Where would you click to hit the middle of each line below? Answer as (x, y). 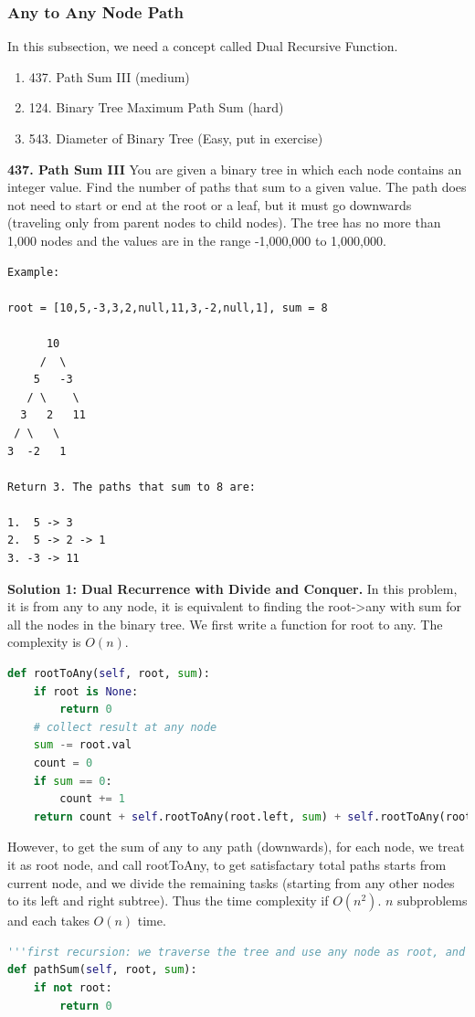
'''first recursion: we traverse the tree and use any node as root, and (237, 952)
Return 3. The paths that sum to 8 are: (132, 487)
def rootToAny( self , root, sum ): (109, 674)
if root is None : (86, 691)
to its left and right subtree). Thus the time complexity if (168, 900)
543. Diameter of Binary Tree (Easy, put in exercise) (176, 138)
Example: (34, 272)
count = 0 (63, 763)
